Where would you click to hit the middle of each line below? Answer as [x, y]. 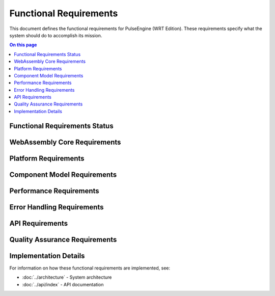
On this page [23, 45]
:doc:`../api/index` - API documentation [63, 284]
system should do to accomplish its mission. [56, 35]
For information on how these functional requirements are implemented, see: [90, 268]
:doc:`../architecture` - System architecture [67, 277]
